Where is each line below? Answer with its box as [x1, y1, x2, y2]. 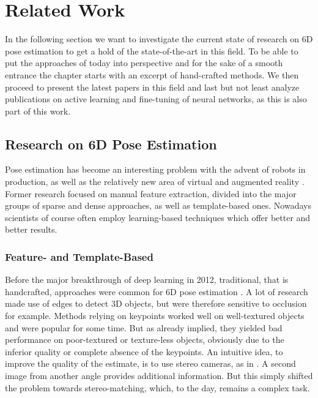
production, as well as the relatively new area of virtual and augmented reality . [5, 175, 305, 188]
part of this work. [5, 104, 71, 117]
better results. [5, 223, 57, 236]
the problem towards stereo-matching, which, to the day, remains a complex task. [5, 381, 310, 394]
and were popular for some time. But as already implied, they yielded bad [5, 321, 283, 334]
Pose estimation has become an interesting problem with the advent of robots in [5, 163, 306, 176]
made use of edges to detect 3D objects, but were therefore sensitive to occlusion [5, 297, 307, 310]
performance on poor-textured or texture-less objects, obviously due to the [5, 333, 284, 346]
